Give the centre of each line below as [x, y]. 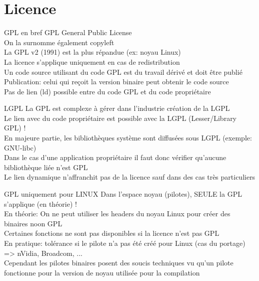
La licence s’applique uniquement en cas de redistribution [92, 61]
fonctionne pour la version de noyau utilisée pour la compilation [102, 272]
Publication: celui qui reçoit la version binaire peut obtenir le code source [116, 82]
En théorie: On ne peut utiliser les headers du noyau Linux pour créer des [117, 214]
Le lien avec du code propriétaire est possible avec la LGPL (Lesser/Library [120, 118]
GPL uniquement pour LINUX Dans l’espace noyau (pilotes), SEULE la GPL [123, 194]
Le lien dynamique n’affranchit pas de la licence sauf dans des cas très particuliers [130, 177]
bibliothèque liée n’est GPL [46, 167]
